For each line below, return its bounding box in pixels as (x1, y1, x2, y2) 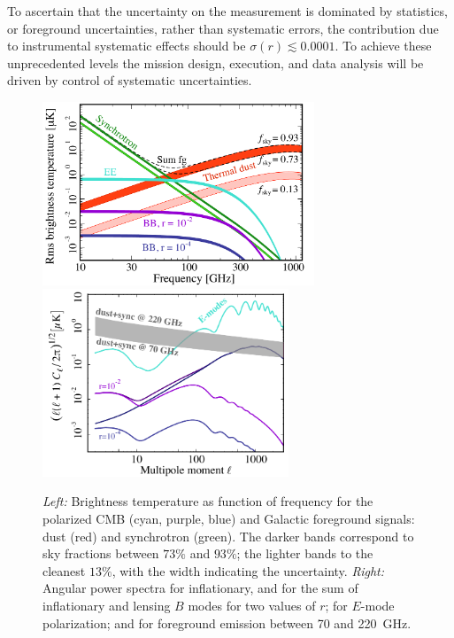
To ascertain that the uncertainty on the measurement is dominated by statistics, (7, 2, 448, 19)
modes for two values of (188, 596, 316, 615)
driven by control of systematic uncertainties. (7, 71, 252, 89)
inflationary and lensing (42, 596, 171, 615)
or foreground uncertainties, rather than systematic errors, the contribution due (7, 19, 439, 37)
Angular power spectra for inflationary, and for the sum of (42, 579, 358, 597)
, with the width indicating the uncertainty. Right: (112, 561, 385, 580)
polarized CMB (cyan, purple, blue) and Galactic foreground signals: (42, 510, 415, 528)
